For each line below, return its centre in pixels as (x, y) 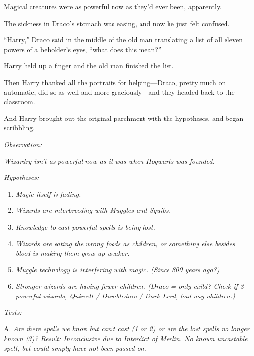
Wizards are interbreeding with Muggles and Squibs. (93, 210)
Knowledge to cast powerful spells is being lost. (85, 226)
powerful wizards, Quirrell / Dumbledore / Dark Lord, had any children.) (125, 295)
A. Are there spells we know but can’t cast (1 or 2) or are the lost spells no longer (127, 329)
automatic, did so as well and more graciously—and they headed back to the (119, 92)
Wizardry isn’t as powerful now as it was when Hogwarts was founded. (109, 161)
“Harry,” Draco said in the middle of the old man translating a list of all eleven (123, 40)
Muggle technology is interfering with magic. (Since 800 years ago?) (117, 269)
